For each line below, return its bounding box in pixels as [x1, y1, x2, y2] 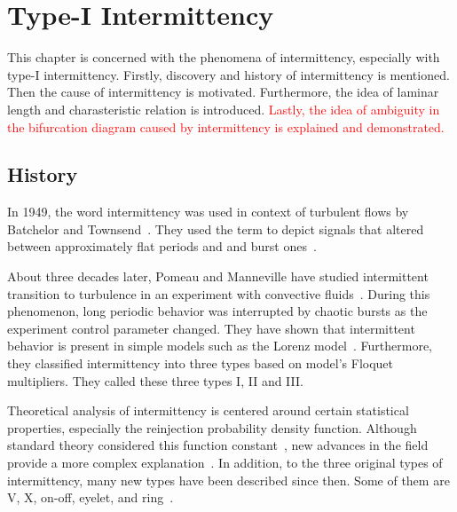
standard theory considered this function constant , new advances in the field [7, 436, 429, 454]
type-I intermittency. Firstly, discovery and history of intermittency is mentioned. [7, 65, 450, 83]
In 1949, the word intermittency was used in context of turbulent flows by [7, 202, 409, 221]
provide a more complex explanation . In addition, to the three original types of [7, 453, 443, 472]
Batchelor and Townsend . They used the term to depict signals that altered [7, 219, 424, 238]
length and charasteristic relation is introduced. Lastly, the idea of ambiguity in [7, 99, 440, 118]
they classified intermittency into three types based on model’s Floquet [7, 354, 394, 373]
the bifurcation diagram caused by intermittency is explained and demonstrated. [7, 117, 445, 136]
